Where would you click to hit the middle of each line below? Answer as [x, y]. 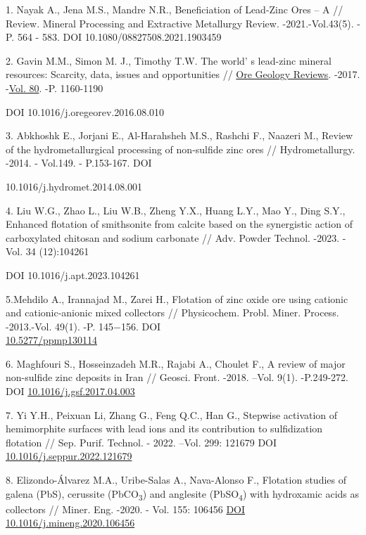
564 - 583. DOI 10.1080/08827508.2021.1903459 [119, 37]
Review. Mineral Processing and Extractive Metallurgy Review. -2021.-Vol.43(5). [180, 23]
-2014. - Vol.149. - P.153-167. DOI [79, 163]
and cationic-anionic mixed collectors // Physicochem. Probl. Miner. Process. [172, 312]
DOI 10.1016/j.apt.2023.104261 [73, 275]
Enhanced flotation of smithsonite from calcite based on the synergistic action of [179, 224]
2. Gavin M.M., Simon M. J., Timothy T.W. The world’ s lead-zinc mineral [169, 60]
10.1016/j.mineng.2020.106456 [70, 523]
